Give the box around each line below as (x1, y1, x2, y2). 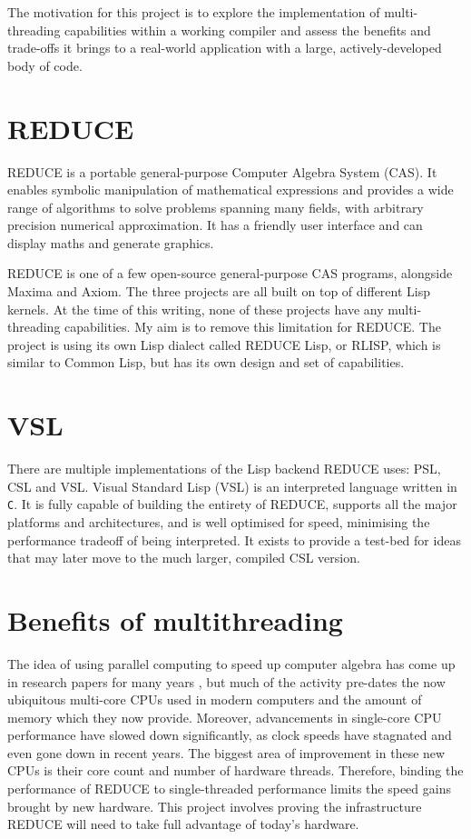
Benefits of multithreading (7, 601, 343, 638)
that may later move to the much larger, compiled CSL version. (7, 548, 360, 567)
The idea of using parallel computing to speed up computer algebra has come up (7, 654, 456, 673)
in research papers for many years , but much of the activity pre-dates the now (7, 672, 446, 691)
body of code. (7, 55, 83, 75)
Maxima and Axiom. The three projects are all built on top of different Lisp (7, 282, 431, 301)
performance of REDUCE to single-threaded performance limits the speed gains (7, 779, 451, 798)
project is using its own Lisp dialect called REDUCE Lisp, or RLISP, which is (7, 335, 441, 354)
